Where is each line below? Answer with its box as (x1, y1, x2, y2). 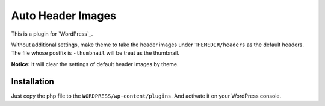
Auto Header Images (11, 9, 117, 22)
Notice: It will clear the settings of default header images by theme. (11, 60, 179, 67)
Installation (11, 76, 54, 87)
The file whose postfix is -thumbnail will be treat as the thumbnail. (11, 49, 180, 57)
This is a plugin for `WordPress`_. (11, 30, 93, 37)
